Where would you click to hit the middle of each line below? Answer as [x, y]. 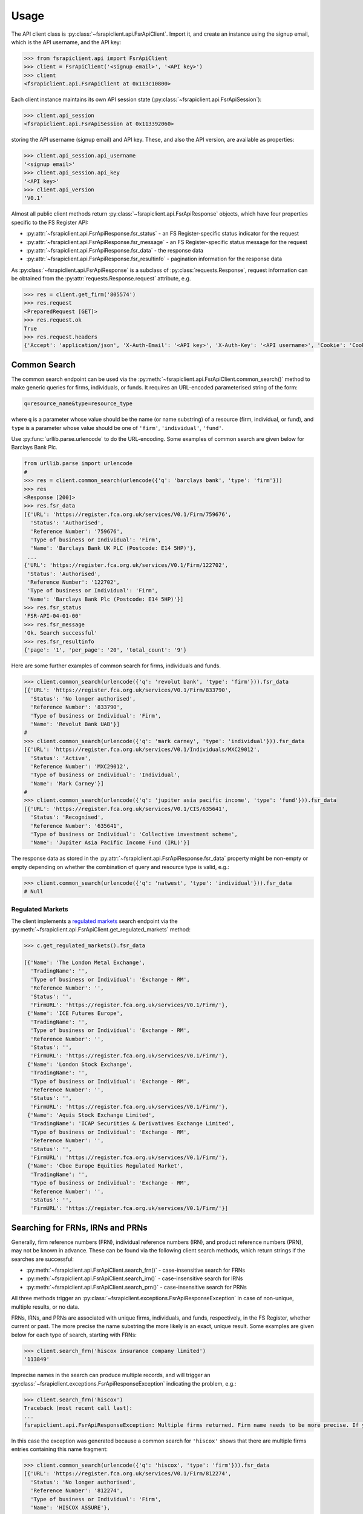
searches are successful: [42, 1259]
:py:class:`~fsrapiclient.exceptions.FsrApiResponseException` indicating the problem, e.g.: [124, 1383]
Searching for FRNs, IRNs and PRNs [79, 1227]
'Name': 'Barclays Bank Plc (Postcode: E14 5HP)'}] [106, 599]
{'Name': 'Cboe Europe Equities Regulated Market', [106, 1166]
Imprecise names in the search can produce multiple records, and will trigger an [111, 1375]
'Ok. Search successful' [61, 633]
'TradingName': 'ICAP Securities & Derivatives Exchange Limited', [132, 1124]
